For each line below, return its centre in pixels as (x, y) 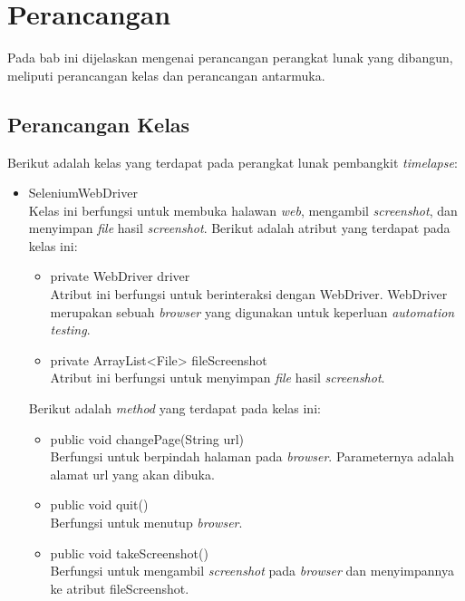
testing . (70, 330)
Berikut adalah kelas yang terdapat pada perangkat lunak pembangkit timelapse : (232, 162)
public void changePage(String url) (147, 438)
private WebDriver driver (120, 276)
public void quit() (99, 504)
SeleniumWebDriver (83, 193)
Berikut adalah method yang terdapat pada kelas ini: (174, 408)
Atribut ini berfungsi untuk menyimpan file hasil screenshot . (218, 378)
